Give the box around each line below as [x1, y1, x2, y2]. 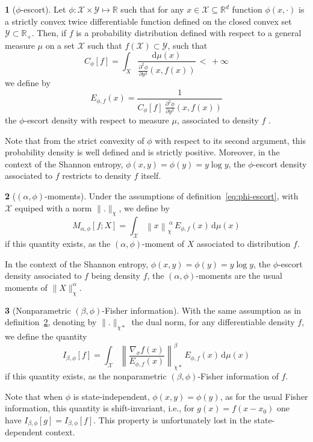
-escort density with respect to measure [24, 114, 169, 126]
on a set [45, 39, 75, 51]
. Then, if [31, 26, 66, 39]
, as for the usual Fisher [220, 390, 308, 402]
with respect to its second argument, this [155, 134, 306, 146]
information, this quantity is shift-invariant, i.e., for [5, 402, 194, 414]
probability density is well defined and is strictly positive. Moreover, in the [5, 146, 280, 158]
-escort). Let [20, 3, 66, 15]
